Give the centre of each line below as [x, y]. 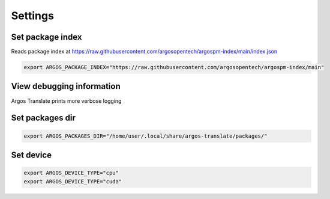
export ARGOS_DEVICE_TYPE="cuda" [73, 181]
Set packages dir [43, 118]
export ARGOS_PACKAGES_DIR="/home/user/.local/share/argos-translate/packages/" [145, 136]
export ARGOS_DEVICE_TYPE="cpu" [71, 173]
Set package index [46, 37]
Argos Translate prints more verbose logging [66, 101]
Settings [32, 16]
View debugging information [66, 86]
